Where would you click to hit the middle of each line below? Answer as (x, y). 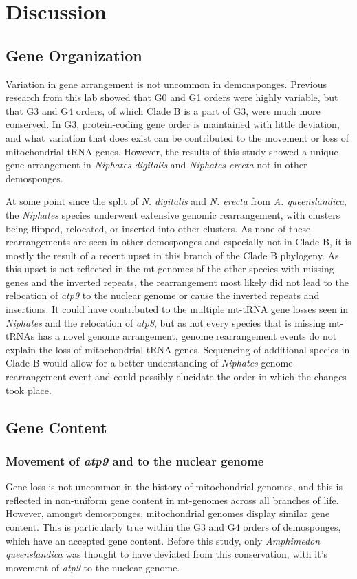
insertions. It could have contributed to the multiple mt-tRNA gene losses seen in (177, 309)
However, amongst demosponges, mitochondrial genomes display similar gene (168, 513)
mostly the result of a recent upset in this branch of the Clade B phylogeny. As (172, 255)
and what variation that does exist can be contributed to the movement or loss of (177, 137)
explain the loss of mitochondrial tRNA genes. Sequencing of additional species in (178, 349)
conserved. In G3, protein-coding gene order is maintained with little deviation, (173, 124)
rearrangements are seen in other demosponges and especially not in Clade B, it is (178, 242)
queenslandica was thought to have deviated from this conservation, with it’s (167, 554)
